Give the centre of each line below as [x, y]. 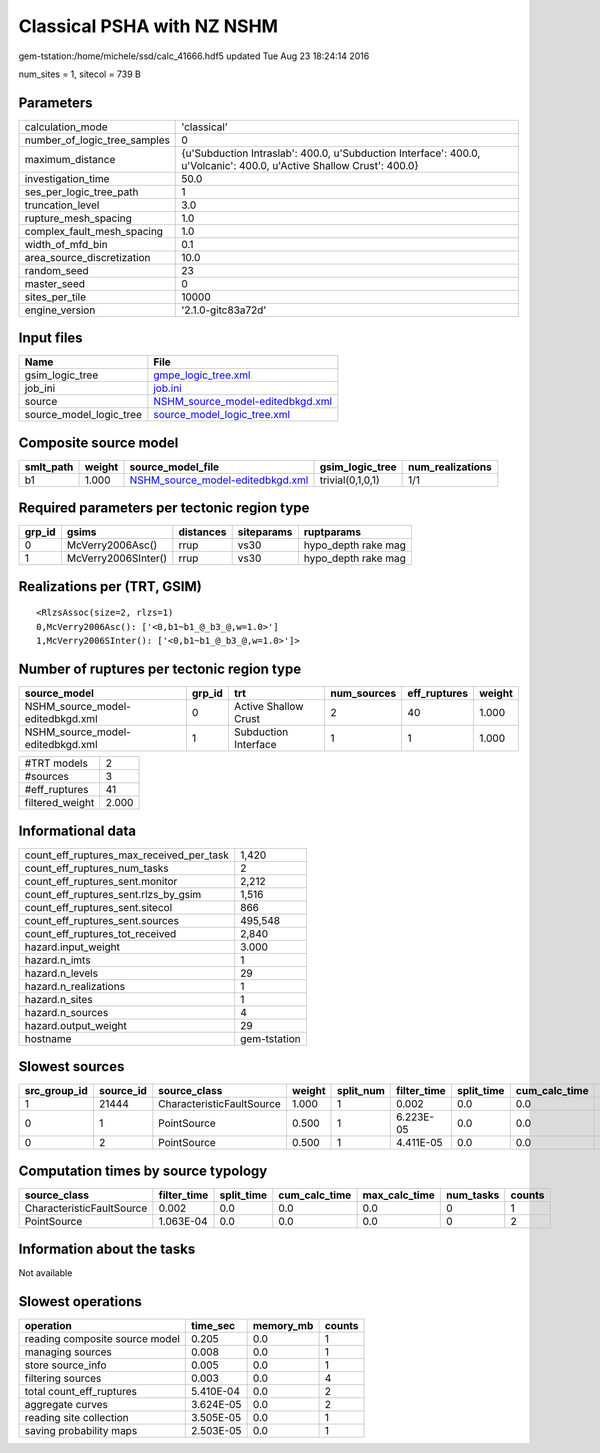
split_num [360, 1091]
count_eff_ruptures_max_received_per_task [127, 855]
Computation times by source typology [143, 1170]
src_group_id [56, 1091]
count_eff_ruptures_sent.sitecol [98, 907]
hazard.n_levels [61, 973]
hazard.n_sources [66, 1012]
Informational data [77, 830]
